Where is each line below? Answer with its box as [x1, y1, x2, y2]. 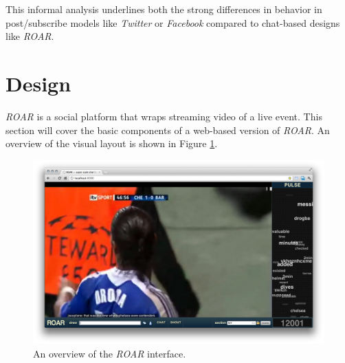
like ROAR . [5, 29, 54, 43]
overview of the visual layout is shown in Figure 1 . [5, 136, 218, 151]
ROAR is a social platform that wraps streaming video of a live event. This [5, 109, 322, 123]
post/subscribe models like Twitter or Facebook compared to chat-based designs [5, 15, 340, 30]
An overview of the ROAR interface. [33, 346, 186, 360]
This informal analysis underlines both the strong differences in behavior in [5, 2, 322, 16]
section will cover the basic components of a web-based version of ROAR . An [5, 122, 330, 137]
